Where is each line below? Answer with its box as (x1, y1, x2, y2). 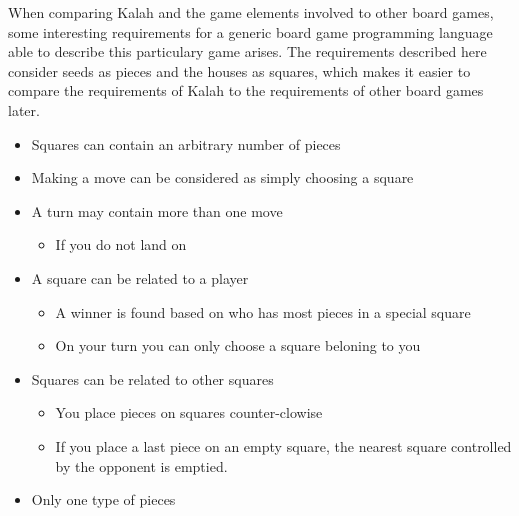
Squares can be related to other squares (31, 368, 274, 389)
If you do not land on (55, 234, 187, 255)
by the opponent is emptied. (55, 455, 228, 476)
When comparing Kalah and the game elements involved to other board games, (8, 2, 494, 22)
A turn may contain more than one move (31, 200, 283, 221)
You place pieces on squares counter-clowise (55, 402, 323, 423)
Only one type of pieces (31, 489, 176, 510)
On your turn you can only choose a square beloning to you (55, 335, 421, 356)
